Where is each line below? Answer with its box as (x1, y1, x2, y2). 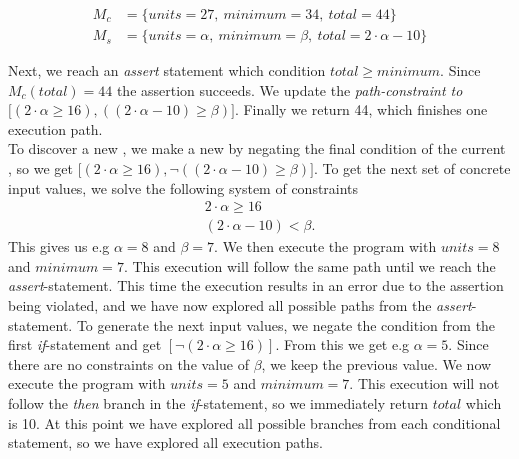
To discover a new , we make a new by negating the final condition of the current (8, 138, 506, 159)
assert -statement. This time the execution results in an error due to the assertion (8, 275, 504, 296)
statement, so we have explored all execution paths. (8, 432, 323, 453)
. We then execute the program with (214, 236, 437, 257)
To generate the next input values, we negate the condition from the (76, 314, 496, 335)
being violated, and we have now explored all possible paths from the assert (8, 295, 472, 316)
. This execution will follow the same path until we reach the (123, 255, 496, 276)
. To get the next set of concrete (313, 158, 511, 179)
